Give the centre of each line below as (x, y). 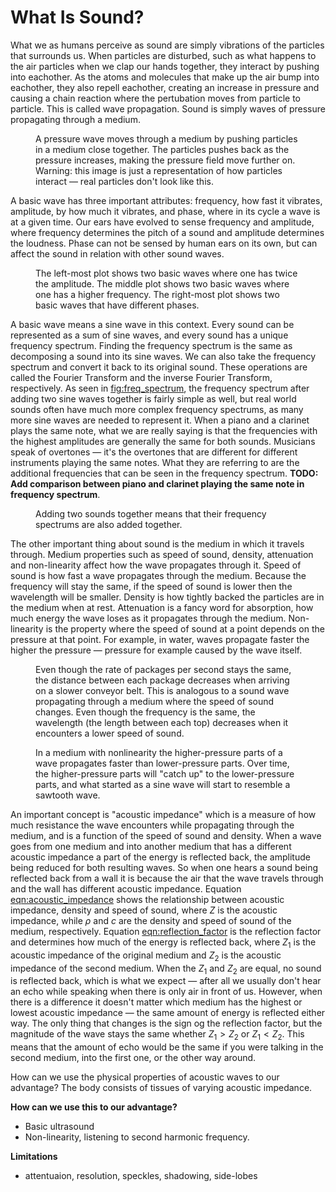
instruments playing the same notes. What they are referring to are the (155, 462)
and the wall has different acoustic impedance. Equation (126, 888)
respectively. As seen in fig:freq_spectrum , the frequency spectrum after (160, 388)
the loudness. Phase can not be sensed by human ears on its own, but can (164, 243)
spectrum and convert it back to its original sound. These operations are (159, 367)
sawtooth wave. (68, 795)
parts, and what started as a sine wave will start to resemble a (163, 784)
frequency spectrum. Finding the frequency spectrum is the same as (151, 345)
